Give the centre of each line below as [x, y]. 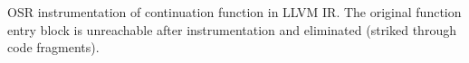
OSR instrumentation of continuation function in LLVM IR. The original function [234, 12]
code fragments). [53, 47]
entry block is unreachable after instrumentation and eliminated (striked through [232, 29]
